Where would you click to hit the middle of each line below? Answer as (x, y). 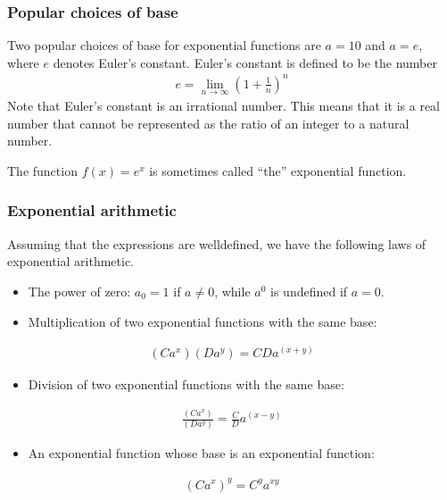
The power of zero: (79, 291)
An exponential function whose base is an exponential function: (201, 453)
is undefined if (309, 291)
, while (232, 291)
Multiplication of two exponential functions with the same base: (203, 321)
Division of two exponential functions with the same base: (186, 384)
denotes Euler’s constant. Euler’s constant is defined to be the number (245, 62)
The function (42, 170)
